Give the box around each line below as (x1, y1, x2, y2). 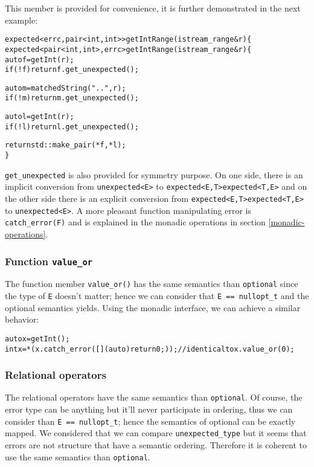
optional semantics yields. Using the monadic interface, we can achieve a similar (5, 301, 301, 314)
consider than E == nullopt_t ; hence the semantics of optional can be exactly (5, 414, 296, 427)
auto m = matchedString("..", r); (5, 83, 126, 92)
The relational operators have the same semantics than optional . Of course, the (5, 391, 303, 404)
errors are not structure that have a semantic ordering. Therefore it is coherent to (5, 439, 307, 451)
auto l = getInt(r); (5, 112, 74, 121)
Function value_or (5, 253, 93, 268)
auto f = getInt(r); (5, 55, 74, 64)
